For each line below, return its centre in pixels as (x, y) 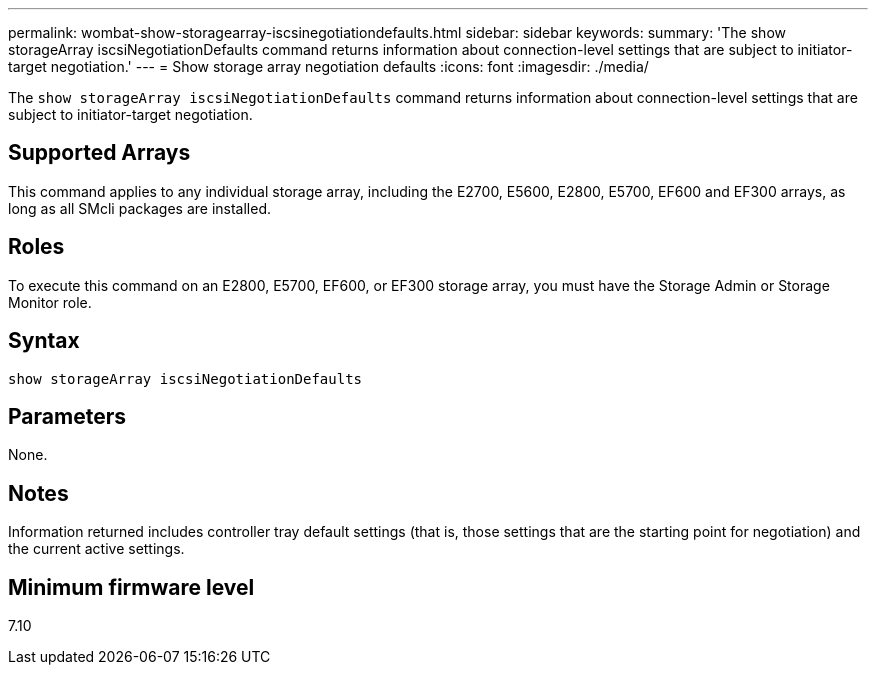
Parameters (67, 416)
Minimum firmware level (131, 587)
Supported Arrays (99, 153)
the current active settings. (96, 549)
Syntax (44, 341)
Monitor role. (50, 302)
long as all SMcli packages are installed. (139, 208)
